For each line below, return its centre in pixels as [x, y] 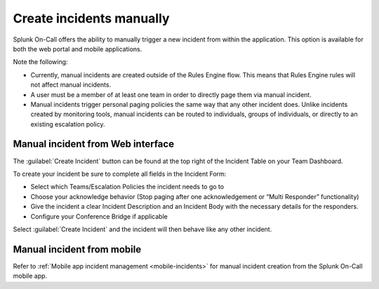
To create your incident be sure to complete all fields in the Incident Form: [120, 174]
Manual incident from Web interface [94, 144]
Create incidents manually [91, 18]
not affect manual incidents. [71, 85]
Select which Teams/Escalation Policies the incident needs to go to [127, 187]
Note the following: [40, 62]
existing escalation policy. [68, 124]
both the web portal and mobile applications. [78, 49]
